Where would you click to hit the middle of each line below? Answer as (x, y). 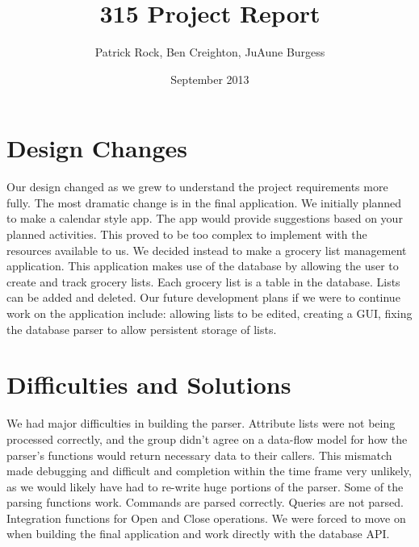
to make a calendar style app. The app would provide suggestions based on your (205, 218)
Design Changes (97, 148)
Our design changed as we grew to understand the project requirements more (197, 187)
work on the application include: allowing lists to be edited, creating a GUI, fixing (209, 313)
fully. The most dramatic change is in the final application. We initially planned (204, 202)
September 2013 (210, 79)
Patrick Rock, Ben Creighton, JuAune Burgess (210, 52)
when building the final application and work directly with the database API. (198, 534)
